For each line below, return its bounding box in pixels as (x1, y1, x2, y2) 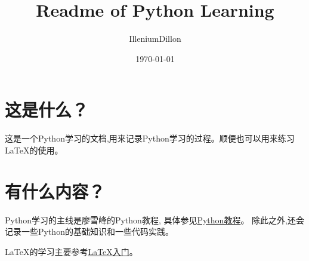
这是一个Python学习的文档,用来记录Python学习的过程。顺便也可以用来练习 (5, 132, 295, 145)
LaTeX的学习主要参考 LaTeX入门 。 (5, 245, 138, 257)
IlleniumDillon (129, 32, 181, 45)
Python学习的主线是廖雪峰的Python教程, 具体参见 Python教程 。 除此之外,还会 (5, 213, 304, 226)
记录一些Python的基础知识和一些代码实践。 (5, 225, 174, 238)
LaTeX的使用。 (5, 143, 63, 156)
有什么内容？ (5, 179, 106, 203)
